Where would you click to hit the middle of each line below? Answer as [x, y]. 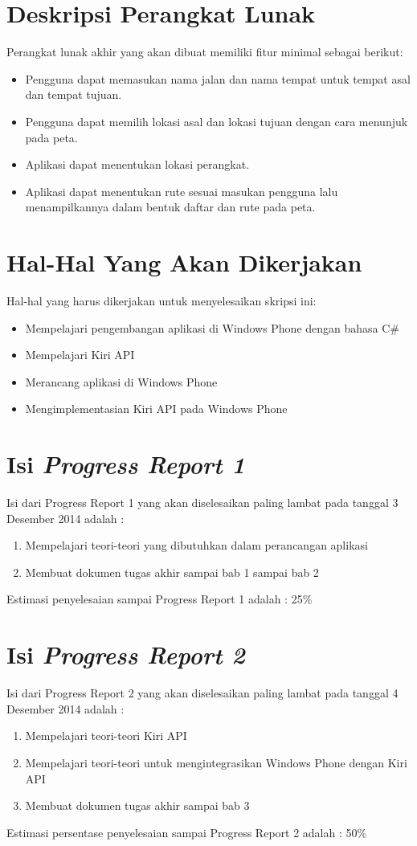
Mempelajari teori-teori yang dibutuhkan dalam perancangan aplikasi [196, 545]
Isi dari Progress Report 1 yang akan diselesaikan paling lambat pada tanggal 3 [202, 503]
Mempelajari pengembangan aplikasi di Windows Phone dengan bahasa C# [213, 327]
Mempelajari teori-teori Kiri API [106, 736]
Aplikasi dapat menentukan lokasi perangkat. [137, 164]
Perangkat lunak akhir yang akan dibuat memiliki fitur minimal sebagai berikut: [205, 52]
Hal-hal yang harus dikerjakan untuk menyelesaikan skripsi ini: [161, 300]
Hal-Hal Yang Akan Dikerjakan [184, 262]
